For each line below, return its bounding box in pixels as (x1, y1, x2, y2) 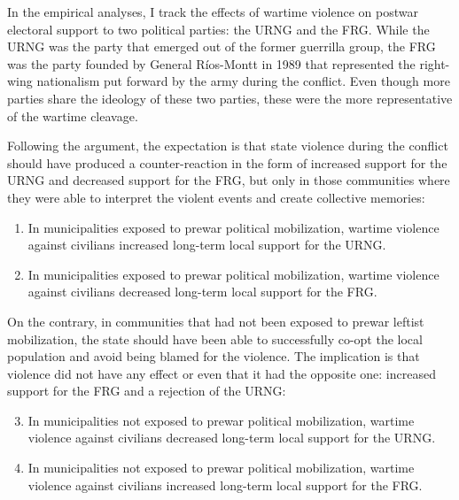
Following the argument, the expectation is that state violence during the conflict (7, 136, 448, 155)
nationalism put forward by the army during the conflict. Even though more (36, 72, 450, 90)
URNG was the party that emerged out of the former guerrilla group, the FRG (7, 37, 436, 56)
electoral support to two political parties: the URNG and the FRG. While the (7, 19, 430, 38)
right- (419, 54, 450, 73)
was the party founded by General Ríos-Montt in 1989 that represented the (7, 54, 416, 73)
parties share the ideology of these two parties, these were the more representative (7, 88, 453, 107)
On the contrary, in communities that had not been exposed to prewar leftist (7, 312, 424, 330)
